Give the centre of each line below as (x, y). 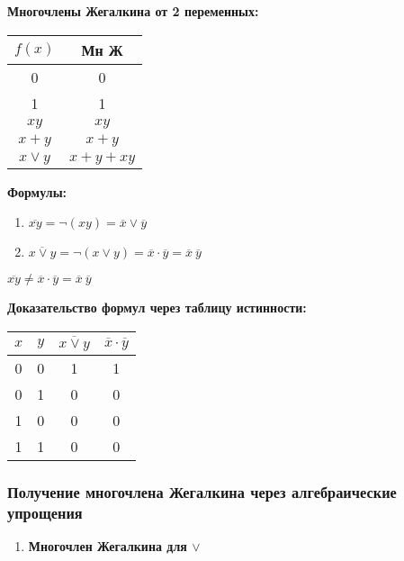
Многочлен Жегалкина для (108, 546)
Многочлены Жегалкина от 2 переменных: (133, 11)
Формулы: (37, 191)
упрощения (45, 513)
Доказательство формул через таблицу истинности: (157, 308)
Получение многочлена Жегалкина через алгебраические (202, 492)
